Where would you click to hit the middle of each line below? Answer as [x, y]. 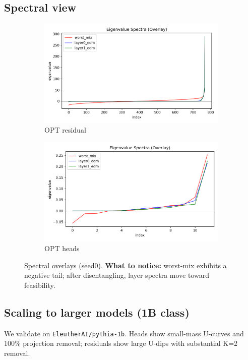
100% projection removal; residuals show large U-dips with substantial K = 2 [121, 343]
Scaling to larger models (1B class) [97, 312]
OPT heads [62, 248]
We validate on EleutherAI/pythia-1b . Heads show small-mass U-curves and [124, 333]
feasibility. [40, 285]
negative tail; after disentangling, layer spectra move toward [117, 275]
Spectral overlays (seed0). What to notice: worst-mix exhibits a [126, 265]
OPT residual [65, 130]
